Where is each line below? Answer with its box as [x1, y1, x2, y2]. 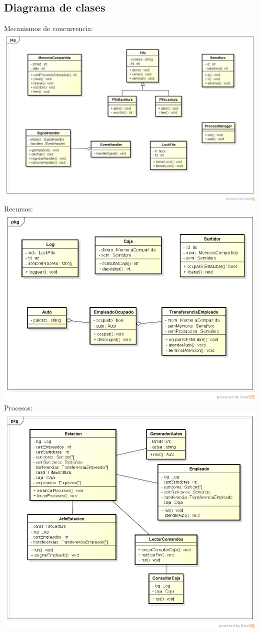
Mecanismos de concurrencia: [4, 23, 93, 33]
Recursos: [4, 203, 33, 213]
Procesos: [4, 402, 32, 413]
